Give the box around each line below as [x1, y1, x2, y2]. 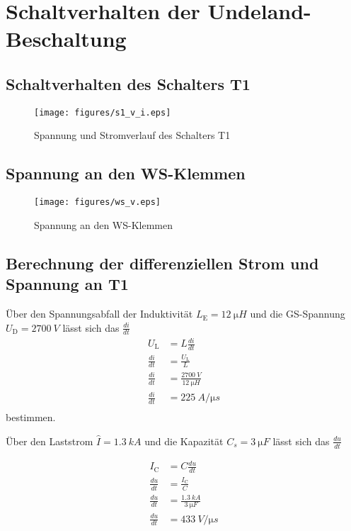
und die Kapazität [144, 433, 224, 448]
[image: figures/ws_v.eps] [34, 197, 161, 208]
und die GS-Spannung [250, 306, 345, 321]
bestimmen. [6, 410, 56, 425]
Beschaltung [6, 24, 127, 53]
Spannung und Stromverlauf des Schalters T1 [34, 128, 231, 142]
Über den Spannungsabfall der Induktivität [6, 306, 193, 321]
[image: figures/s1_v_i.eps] [34, 107, 171, 118]
